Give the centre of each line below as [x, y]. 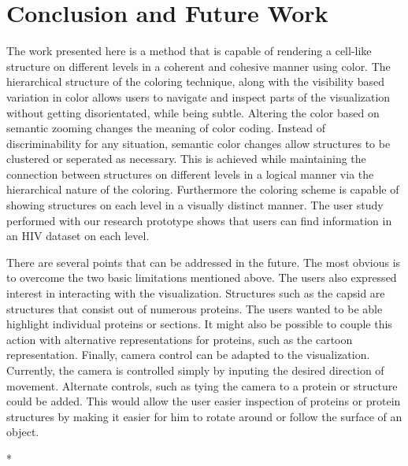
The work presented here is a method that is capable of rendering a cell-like [189, 51]
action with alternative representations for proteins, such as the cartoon [180, 339]
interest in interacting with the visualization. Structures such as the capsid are [196, 293]
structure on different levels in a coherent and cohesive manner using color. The [198, 66]
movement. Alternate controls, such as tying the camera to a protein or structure [202, 385]
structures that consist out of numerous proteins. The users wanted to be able [195, 308]
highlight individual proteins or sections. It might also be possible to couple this [199, 324]
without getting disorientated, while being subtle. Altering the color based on [193, 112]
